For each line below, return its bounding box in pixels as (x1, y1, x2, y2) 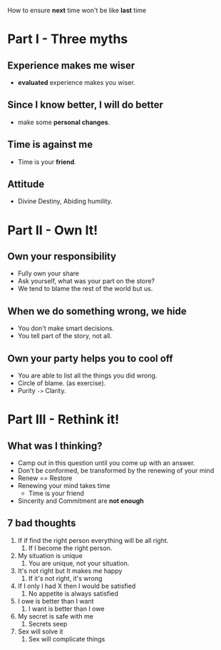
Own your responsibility (7, 250, 116, 263)
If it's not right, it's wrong (28, 574, 103, 582)
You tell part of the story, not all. (17, 332, 113, 340)
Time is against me (7, 138, 93, 151)
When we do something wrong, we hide (7, 305, 187, 317)
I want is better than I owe (28, 604, 105, 613)
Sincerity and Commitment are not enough (17, 497, 144, 505)
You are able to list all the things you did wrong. (17, 371, 158, 380)
